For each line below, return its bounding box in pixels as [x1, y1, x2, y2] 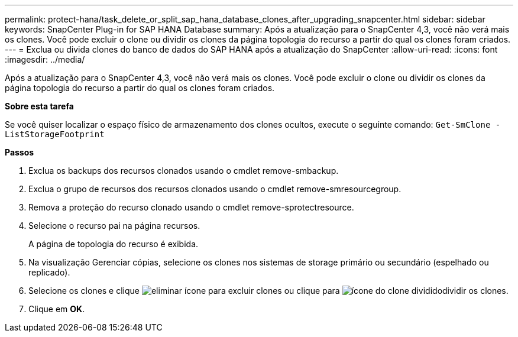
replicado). [28, 267, 70, 277]
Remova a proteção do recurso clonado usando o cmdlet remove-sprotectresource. [28, 202, 354, 212]
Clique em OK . [28, 304, 85, 314]
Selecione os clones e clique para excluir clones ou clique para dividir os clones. [28, 286, 509, 296]
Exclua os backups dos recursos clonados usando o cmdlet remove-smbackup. [28, 166, 339, 176]
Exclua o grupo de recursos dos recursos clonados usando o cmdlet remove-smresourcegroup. [28, 184, 402, 194]
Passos [5, 147, 34, 157]
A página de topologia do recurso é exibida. [28, 239, 199, 249]
